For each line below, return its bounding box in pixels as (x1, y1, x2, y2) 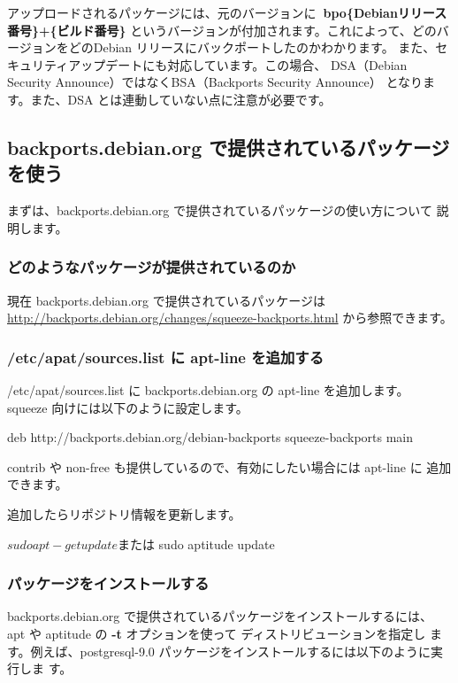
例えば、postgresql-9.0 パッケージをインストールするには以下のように (30, 641, 431, 660)
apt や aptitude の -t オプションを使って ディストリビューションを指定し (7, 624, 426, 642)
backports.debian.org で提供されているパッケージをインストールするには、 (7, 607, 433, 625)
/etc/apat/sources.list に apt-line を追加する (7, 345, 324, 368)
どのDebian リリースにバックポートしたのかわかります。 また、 (68, 38, 436, 57)
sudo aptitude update (158, 534, 275, 553)
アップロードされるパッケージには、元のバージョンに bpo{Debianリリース (7, 4, 447, 21)
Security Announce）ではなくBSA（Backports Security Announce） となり (7, 73, 423, 91)
